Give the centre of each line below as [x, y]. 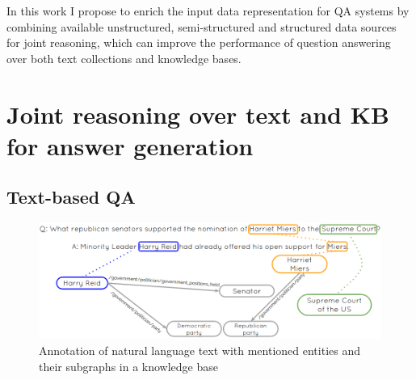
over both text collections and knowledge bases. [124, 58]
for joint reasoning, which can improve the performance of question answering [199, 42]
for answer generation [130, 145]
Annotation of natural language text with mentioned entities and [200, 350]
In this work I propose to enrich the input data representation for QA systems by [208, 11]
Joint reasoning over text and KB [198, 114]
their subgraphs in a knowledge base [128, 366]
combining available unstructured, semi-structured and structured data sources [202, 26]
